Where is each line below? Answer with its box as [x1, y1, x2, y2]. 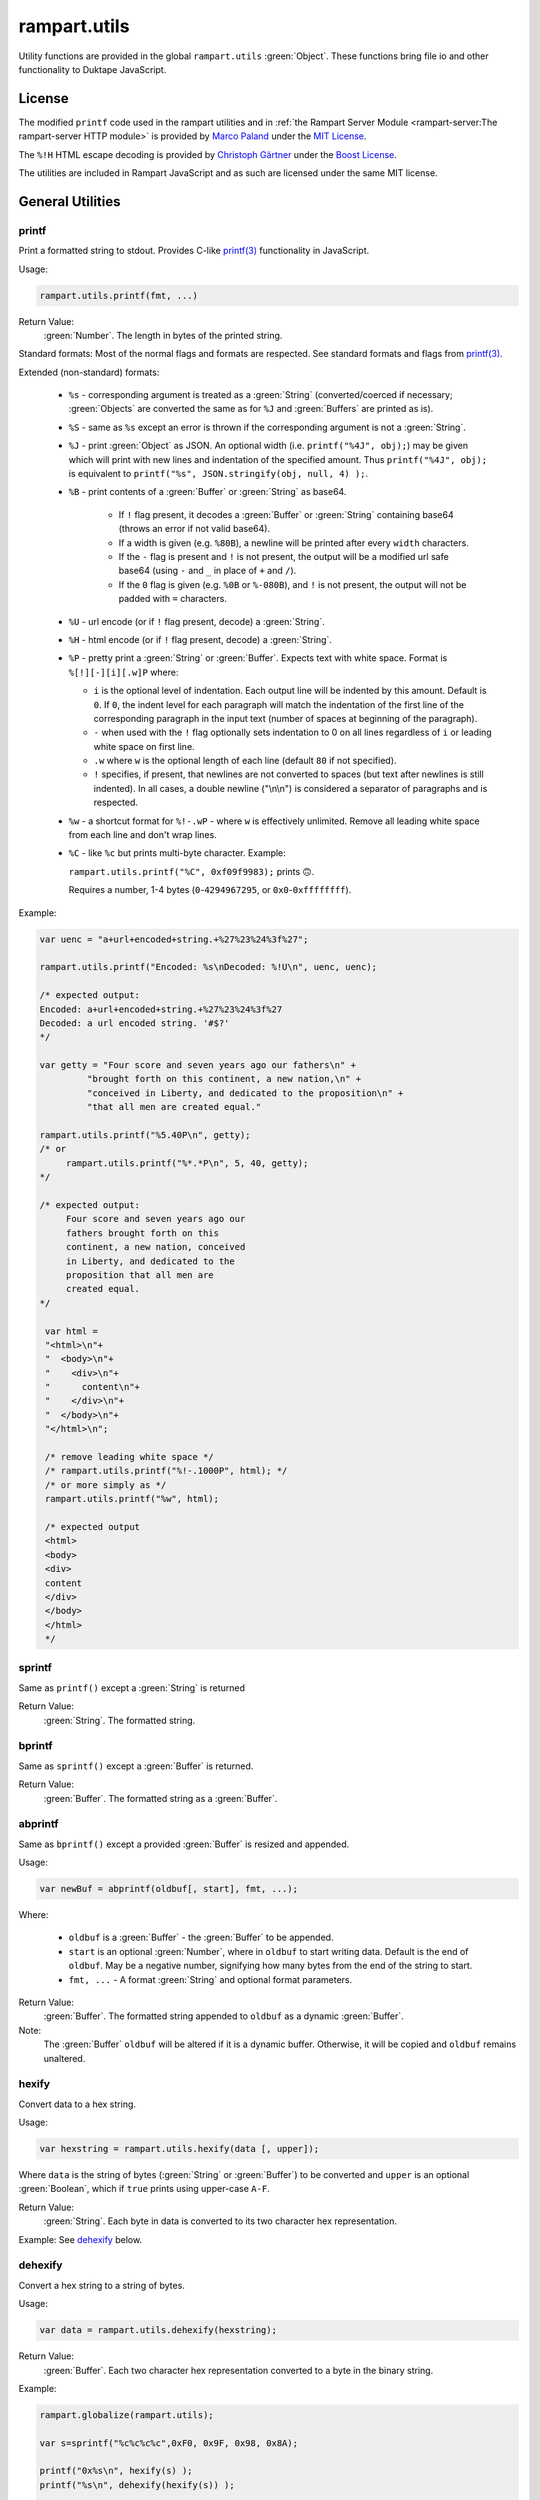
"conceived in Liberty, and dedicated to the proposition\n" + [86, 1087, 404, 1099]
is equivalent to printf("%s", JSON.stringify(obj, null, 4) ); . [68, 468, 369, 480]
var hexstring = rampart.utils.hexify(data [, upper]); [39, 2143, 320, 2155]
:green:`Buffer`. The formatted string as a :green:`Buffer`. [43, 1792, 278, 1804]
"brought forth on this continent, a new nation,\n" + [86, 1073, 362, 1085]
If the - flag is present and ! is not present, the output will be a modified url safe [118, 551, 449, 562]
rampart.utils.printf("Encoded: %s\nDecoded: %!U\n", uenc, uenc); [39, 961, 378, 973]
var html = [45, 1325, 99, 1337]
